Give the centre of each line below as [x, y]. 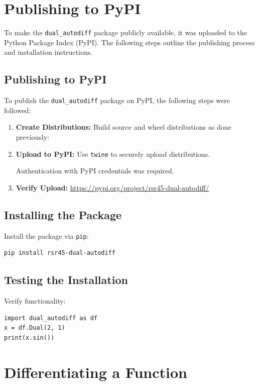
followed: [18, 110]
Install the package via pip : [46, 235]
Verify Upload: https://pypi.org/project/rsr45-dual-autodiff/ [112, 187]
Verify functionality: [35, 301]
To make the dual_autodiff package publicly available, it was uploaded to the [125, 32]
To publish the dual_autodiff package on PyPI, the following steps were [117, 100]
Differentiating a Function [96, 372]
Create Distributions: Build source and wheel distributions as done [123, 127]
